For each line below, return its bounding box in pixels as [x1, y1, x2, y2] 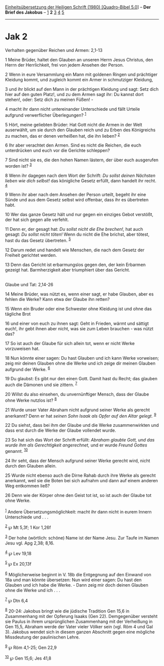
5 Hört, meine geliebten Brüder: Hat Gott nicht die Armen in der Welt [5, 122, 143, 127]
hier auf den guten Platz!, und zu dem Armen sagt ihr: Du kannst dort [5, 91, 144, 97]
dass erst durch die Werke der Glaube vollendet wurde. [5, 427, 116, 433]
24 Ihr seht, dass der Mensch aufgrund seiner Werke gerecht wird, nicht [5, 458, 150, 464]
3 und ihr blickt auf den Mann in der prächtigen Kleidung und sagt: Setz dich [5, 86, 159, 92]
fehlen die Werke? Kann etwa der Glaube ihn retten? [5, 296, 110, 302]
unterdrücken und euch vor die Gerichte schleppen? [5, 148, 110, 153]
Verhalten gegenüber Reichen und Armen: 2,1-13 [5, 47, 102, 53]
